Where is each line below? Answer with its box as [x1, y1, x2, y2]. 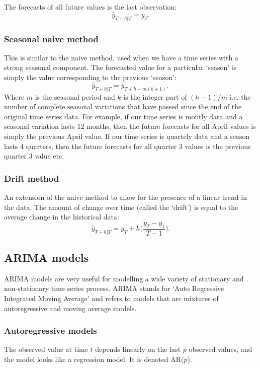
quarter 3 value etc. [4, 151, 64, 161]
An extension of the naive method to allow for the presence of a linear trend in [4, 192, 247, 202]
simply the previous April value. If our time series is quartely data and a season [4, 131, 250, 141]
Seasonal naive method [4, 32, 99, 45]
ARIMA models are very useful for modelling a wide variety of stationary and [4, 273, 244, 283]
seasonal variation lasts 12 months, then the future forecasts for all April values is [4, 121, 256, 131]
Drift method [4, 172, 59, 184]
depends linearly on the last [95, 344, 181, 354]
